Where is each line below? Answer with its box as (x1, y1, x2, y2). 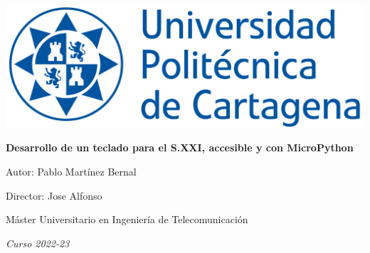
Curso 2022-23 (6, 235, 70, 250)
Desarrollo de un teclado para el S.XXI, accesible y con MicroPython (6, 140, 354, 155)
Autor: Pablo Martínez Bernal (6, 163, 137, 178)
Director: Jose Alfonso (6, 188, 102, 203)
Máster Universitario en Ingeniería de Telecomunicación (6, 212, 248, 227)
